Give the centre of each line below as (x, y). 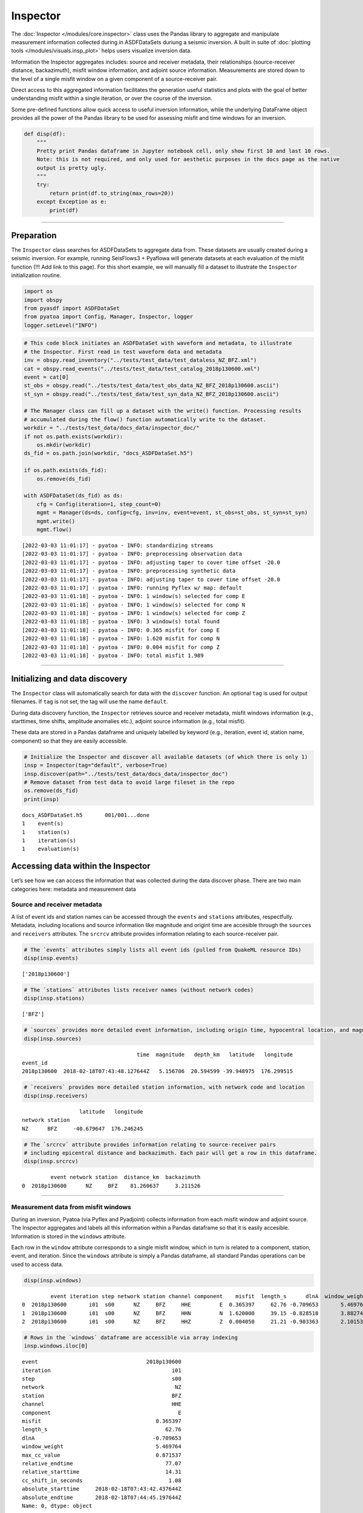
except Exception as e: (72, 202)
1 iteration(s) (49, 840)
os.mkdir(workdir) (64, 445)
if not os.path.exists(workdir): (74, 436)
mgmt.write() (56, 521)
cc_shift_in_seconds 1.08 (102, 1480)
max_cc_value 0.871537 (102, 1455)
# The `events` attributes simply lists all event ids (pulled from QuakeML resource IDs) (163, 950)
